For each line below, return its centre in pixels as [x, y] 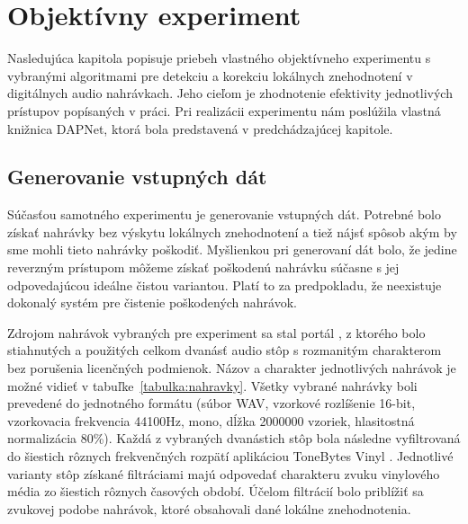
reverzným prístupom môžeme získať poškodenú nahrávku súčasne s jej [203, 267]
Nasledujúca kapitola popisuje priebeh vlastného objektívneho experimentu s [219, 58]
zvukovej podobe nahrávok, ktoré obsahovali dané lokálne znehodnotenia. [209, 508]
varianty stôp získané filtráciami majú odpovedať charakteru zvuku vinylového [224, 473]
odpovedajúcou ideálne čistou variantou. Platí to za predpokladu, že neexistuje [225, 284]
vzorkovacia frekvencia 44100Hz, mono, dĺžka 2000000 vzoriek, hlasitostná [211, 420]
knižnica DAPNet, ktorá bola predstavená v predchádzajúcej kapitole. [200, 128]
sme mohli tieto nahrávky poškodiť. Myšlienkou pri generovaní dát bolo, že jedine [232, 249]
